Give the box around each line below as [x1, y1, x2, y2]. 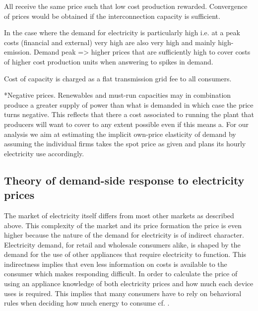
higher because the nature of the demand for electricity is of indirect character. [4, 230, 244, 240]
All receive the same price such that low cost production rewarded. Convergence [4, 1, 248, 11]
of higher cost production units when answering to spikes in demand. [4, 56, 213, 66]
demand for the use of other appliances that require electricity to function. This [4, 249, 247, 259]
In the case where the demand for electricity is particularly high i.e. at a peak [4, 27, 240, 38]
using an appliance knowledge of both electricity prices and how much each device [4, 278, 254, 289]
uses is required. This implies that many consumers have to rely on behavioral [4, 288, 242, 298]
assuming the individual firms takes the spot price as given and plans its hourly [4, 138, 246, 149]
